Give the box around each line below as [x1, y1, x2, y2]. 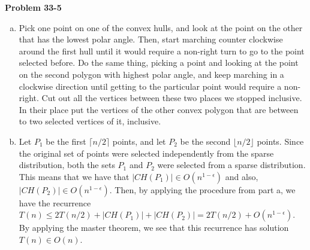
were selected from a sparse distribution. [157, 158, 306, 171]
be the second [180, 135, 231, 147]
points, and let [112, 135, 166, 147]
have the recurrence [19, 196, 91, 209]
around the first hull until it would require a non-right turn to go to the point [19, 44, 305, 57]
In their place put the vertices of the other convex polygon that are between [19, 103, 299, 115]
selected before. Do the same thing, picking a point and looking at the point [19, 56, 299, 69]
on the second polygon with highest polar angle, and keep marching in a [19, 68, 284, 80]
